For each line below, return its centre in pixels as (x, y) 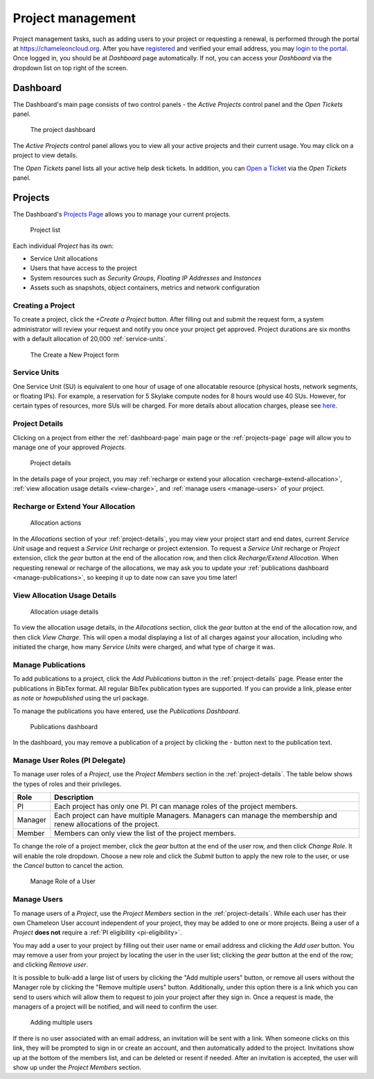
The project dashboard (63, 130)
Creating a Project (44, 306)
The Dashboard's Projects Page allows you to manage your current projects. (122, 214)
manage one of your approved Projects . (69, 447)
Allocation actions (56, 523)
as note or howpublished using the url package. (81, 699)
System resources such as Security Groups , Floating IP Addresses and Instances (146, 278)
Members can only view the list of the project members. (145, 833)
